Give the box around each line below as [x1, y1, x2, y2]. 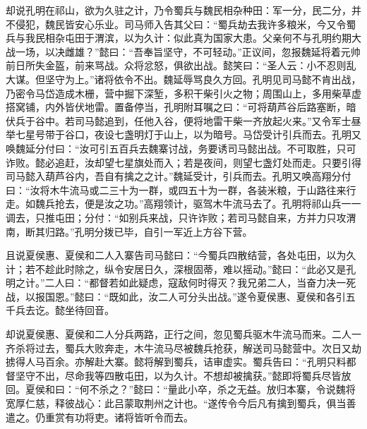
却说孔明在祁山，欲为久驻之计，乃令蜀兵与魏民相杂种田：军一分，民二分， [6, 3, 351, 17]
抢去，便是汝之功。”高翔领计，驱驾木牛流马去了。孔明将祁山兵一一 [54, 196, 361, 211]
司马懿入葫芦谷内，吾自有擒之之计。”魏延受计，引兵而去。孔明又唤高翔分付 [6, 169, 351, 183]
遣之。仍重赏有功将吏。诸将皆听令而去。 [6, 409, 193, 424]
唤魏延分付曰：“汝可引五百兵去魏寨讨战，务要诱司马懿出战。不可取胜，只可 [6, 140, 356, 155]
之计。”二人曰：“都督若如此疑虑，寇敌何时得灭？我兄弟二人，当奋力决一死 [15, 275, 356, 290]
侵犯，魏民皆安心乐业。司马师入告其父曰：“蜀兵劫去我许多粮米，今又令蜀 [15, 16, 356, 31]
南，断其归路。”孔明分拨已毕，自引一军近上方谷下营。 [6, 224, 253, 238]
